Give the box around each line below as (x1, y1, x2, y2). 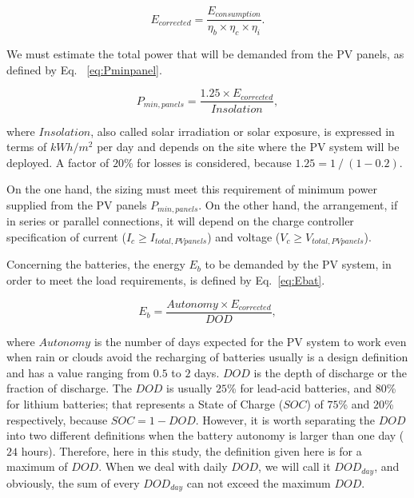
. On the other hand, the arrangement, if (198, 196, 398, 213)
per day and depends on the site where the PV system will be (97, 138, 400, 155)
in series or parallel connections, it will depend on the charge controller (6, 213, 354, 229)
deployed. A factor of (6, 153, 109, 170)
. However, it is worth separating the (195, 411, 376, 428)
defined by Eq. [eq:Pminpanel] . (6, 61, 162, 78)
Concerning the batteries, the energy (6, 256, 185, 273)
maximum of (6, 458, 68, 475)
